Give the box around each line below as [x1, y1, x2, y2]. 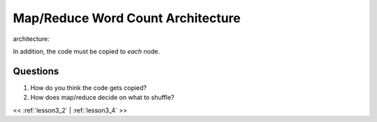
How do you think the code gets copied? [30, 83, 147, 91]
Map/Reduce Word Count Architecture [13, 10, 241, 26]
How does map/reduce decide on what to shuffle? [30, 94, 175, 102]
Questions [13, 65, 59, 77]
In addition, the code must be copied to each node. [13, 47, 161, 55]
